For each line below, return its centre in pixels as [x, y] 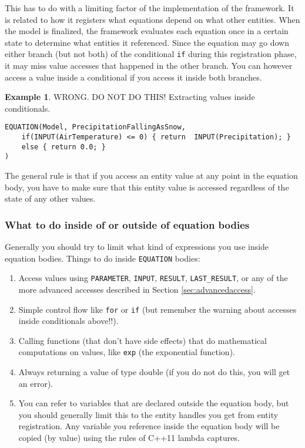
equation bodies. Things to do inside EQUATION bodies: [103, 258]
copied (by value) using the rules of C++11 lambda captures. [129, 437]
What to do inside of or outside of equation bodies [127, 224]
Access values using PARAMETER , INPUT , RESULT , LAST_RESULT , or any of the [153, 278]
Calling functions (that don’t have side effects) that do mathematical [143, 340]
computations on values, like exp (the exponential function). [127, 352]
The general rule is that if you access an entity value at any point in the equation [151, 175]
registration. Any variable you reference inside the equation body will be [149, 426]
